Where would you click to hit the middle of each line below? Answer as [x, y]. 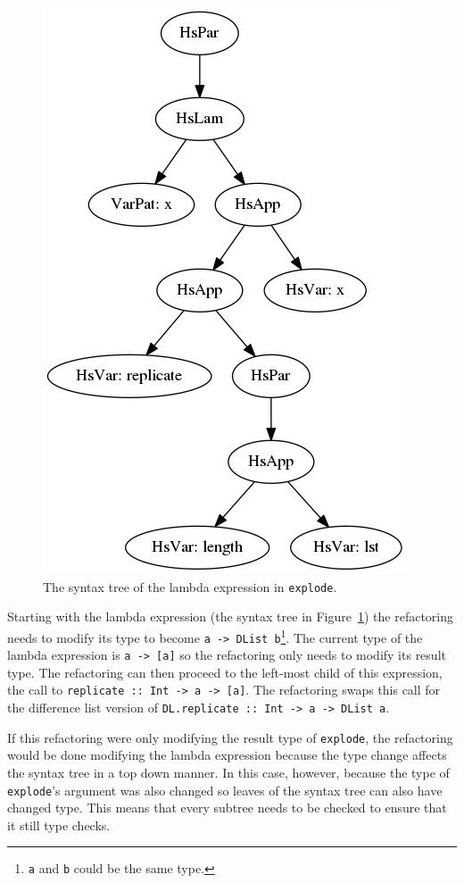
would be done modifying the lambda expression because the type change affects [227, 755]
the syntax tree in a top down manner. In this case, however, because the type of [228, 772]
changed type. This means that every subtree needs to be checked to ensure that [227, 808]
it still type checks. [59, 825]
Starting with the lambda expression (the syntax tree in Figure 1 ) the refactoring [231, 616]
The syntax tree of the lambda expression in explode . [190, 586]
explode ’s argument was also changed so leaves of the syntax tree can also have [225, 790]
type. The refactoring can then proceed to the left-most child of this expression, [225, 672]
